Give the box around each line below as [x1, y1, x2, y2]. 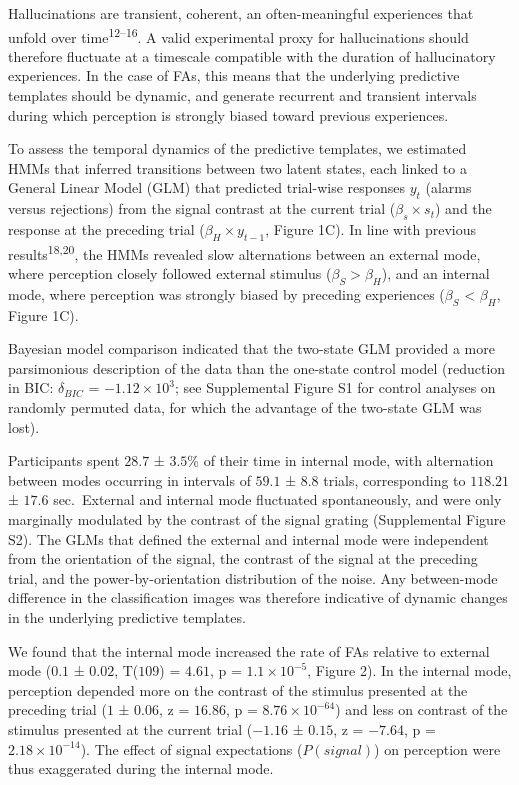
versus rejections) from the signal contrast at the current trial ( [8, 198, 396, 219]
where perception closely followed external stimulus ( [8, 263, 332, 284]
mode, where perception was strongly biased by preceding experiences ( [8, 283, 445, 304]
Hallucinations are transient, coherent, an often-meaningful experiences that [8, 3, 474, 23]
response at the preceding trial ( [8, 219, 205, 239]
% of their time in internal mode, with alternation [187, 450, 494, 471]
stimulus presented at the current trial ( [8, 718, 253, 739]
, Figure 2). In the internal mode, [307, 660, 512, 681]
